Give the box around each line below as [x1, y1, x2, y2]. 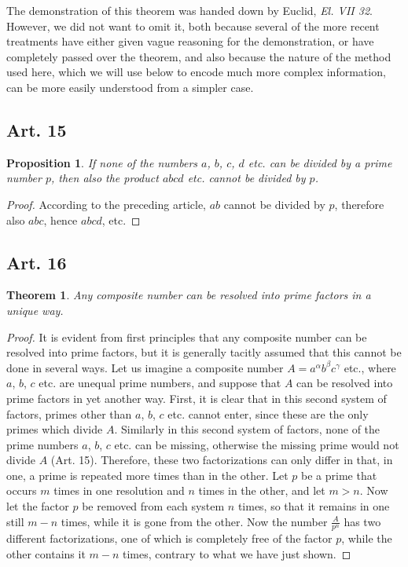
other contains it [6, 546, 86, 562]
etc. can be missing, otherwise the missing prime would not [114, 436, 399, 452]
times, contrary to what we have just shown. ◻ [123, 546, 351, 562]
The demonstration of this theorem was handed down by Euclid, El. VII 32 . [6, 2, 373, 18]
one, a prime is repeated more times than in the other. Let [6, 466, 289, 483]
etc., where [344, 359, 396, 375]
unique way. [6, 302, 64, 318]
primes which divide [6, 421, 103, 437]
